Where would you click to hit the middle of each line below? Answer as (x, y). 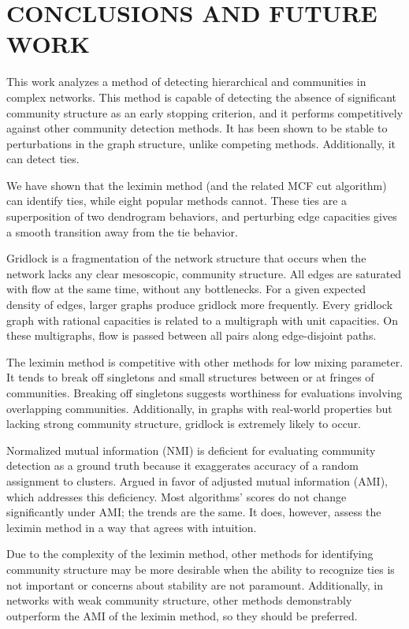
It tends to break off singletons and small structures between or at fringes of (190, 377)
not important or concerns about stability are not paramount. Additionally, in (195, 584)
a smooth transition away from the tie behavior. (122, 231)
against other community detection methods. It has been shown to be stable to (197, 128)
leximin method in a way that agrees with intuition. (132, 527)
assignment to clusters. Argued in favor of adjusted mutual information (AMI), (197, 480)
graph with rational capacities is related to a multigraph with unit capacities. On (203, 320)
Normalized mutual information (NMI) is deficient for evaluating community (191, 450)
